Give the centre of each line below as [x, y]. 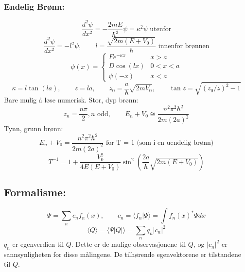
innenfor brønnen [184, 46]
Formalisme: [35, 192]
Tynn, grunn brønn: [34, 128]
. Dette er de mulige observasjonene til [129, 244]
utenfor [161, 29]
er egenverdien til [38, 244]
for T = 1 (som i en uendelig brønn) [160, 143]
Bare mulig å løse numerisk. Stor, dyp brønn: [71, 99]
